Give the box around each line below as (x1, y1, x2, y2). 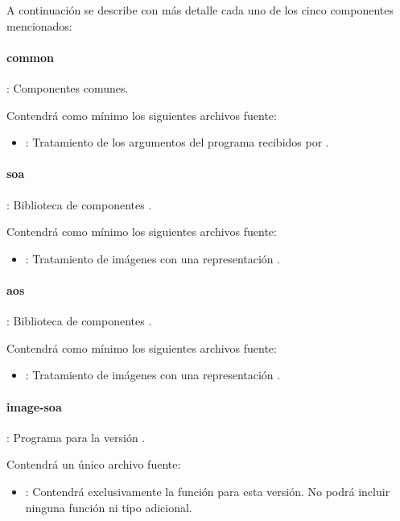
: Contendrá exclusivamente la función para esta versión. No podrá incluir (25, 482, 390, 499)
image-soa (6, 398, 62, 415)
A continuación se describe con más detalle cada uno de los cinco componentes (6, 2, 394, 18)
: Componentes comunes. (6, 79, 129, 96)
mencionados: (6, 17, 72, 34)
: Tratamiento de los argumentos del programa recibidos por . (25, 134, 329, 151)
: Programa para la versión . (6, 428, 146, 445)
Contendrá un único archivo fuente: (6, 456, 181, 473)
